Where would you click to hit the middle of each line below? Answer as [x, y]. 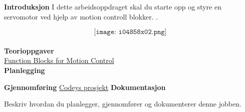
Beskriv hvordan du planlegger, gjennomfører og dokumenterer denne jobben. [123, 104]
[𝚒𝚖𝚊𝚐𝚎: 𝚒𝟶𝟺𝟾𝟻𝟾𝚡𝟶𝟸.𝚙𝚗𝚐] [130, 32]
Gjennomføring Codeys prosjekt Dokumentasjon [85, 87]
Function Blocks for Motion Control [59, 60]
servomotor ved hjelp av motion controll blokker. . [81, 16]
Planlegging [25, 70]
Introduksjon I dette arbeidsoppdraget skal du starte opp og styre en [113, 6]
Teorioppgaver [29, 50]
